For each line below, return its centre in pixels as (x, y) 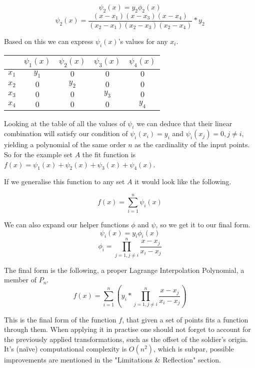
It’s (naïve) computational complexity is (65, 349)
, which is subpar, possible (194, 349)
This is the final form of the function (60, 319)
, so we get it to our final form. (203, 225)
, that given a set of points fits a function (185, 319)
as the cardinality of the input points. (192, 144)
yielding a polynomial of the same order (65, 144)
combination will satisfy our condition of (66, 133)
